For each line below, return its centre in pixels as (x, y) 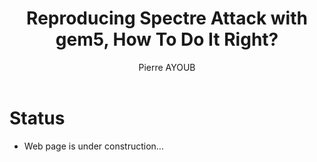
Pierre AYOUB (167, 67)
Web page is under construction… (93, 146)
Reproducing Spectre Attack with (167, 18)
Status (37, 118)
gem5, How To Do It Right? (167, 39)
